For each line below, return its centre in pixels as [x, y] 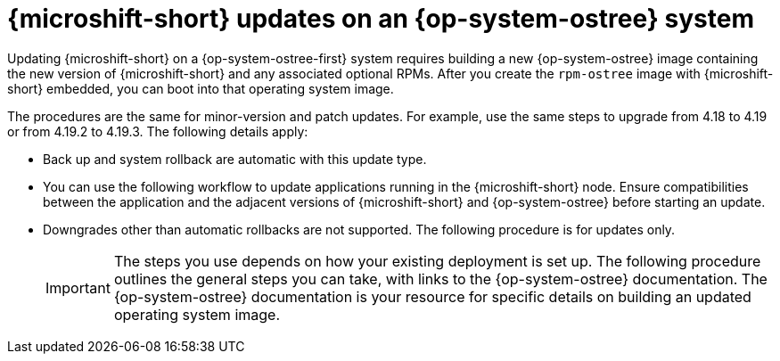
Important [78, 287]
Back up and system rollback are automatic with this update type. [235, 159]
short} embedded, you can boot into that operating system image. [201, 88]
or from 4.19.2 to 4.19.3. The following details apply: [158, 131]
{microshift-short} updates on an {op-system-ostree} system [381, 19]
